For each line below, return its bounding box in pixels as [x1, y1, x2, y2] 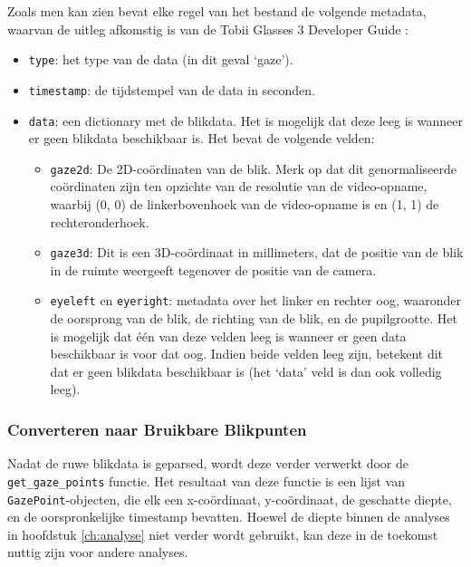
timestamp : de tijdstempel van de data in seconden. [28, 80, 315, 99]
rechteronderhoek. [50, 212, 149, 231]
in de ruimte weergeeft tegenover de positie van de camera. [50, 260, 377, 279]
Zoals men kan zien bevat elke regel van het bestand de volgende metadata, [7, 2, 427, 20]
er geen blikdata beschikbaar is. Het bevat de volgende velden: [28, 129, 375, 148]
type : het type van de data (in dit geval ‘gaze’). [28, 50, 293, 69]
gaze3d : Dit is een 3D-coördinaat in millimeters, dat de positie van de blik [50, 243, 464, 262]
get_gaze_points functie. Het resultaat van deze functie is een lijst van [7, 471, 405, 490]
